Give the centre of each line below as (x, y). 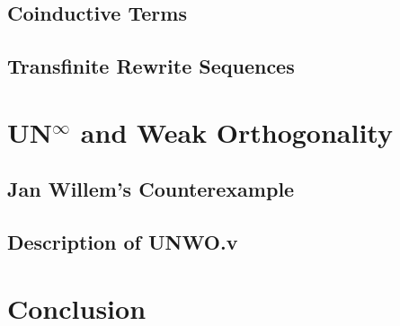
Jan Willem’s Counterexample (151, 189)
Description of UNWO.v (123, 242)
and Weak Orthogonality (236, 132)
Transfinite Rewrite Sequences (151, 66)
